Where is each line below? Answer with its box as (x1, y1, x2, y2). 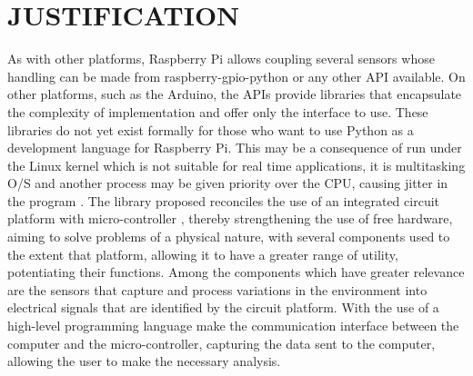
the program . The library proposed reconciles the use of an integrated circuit (7, 191, 440, 210)
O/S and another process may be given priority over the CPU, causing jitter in (7, 173, 448, 193)
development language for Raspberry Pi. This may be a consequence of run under (7, 138, 462, 157)
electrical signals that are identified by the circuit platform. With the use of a (7, 298, 439, 317)
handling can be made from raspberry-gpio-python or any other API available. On (7, 66, 466, 85)
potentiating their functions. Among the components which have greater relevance (7, 262, 465, 282)
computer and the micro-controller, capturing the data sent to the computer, (7, 333, 436, 352)
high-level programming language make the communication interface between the (7, 316, 459, 335)
